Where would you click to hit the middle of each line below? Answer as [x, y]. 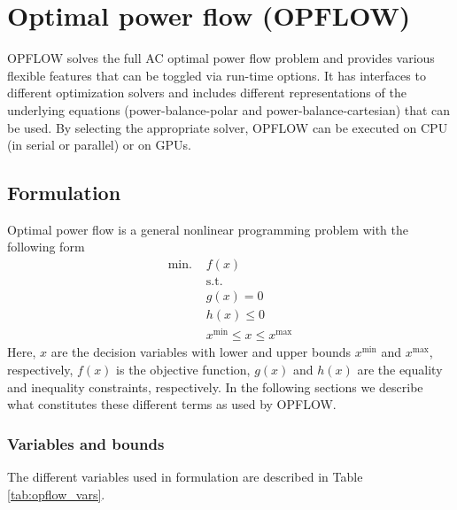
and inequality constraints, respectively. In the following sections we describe [215, 386]
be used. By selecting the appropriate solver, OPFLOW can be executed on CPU [228, 127]
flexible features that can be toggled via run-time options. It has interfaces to [217, 75]
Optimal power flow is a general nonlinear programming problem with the [208, 229]
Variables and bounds [86, 443]
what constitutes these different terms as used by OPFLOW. [172, 404]
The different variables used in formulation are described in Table [185, 476]
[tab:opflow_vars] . [56, 494]
